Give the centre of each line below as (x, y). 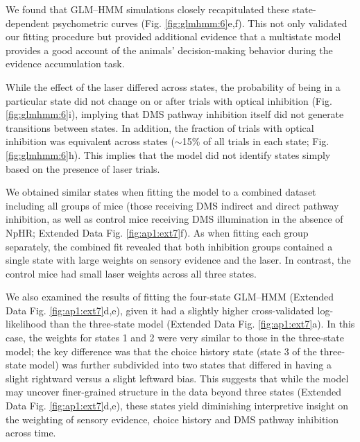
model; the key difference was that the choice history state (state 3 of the (161, 351)
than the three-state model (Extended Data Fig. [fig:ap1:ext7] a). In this (202, 324)
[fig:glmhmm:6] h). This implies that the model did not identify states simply (168, 154)
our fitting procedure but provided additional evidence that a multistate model (173, 36)
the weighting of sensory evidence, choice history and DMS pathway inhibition (172, 419)
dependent (28, 23)
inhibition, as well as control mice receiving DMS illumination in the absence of (174, 219)
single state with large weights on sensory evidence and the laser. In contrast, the (178, 260)
